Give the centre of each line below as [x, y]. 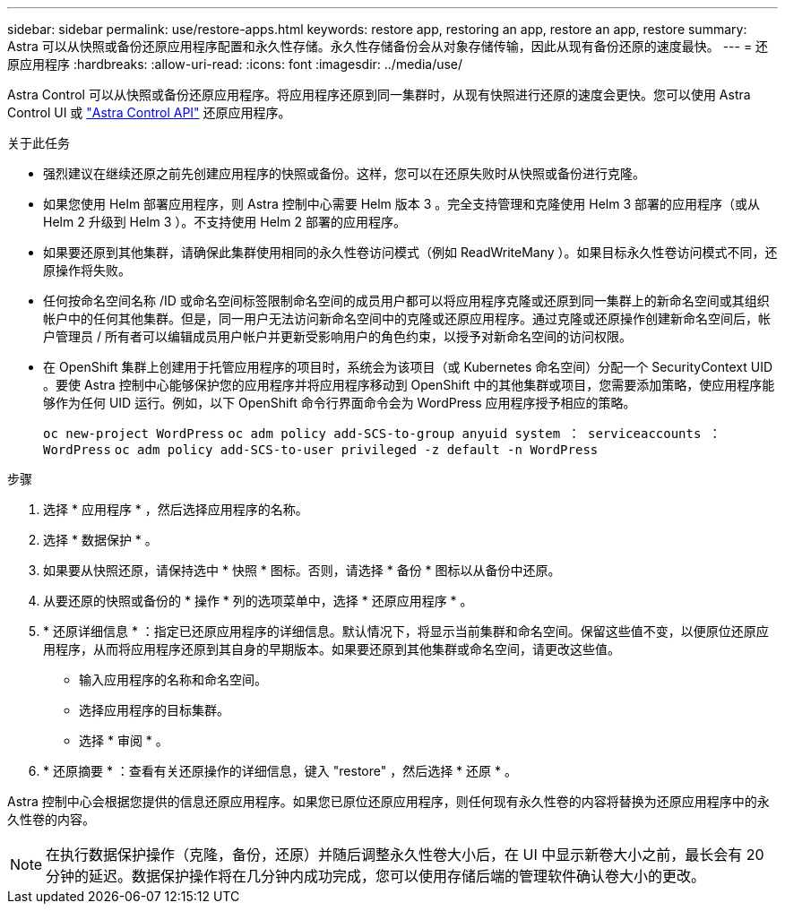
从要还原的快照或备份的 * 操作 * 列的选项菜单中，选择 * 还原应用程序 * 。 [258, 601]
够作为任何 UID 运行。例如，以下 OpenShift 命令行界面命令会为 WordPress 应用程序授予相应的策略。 [340, 403]
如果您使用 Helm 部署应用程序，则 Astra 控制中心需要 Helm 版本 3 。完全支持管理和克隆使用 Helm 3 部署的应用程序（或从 [402, 204]
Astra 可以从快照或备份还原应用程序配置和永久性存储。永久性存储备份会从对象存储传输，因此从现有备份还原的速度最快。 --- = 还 [388, 46]
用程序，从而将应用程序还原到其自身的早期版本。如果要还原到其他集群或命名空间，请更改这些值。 [332, 649]
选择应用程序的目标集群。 [154, 710]
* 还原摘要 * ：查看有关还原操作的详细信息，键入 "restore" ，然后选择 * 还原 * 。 [280, 771]
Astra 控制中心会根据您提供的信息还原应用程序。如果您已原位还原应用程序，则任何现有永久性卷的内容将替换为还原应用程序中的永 [388, 801]
